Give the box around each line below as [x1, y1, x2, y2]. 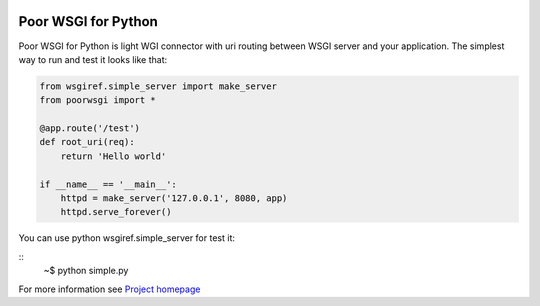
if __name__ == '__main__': [39, 178, 177, 190]
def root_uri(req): [39, 136, 135, 148]
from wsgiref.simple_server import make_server [39, 80, 277, 92]
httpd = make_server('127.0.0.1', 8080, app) [60, 193, 288, 204]
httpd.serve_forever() [60, 206, 172, 218]
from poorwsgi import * [39, 95, 157, 106]
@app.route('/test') [39, 123, 140, 134]
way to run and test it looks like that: [18, 53, 168, 65]
